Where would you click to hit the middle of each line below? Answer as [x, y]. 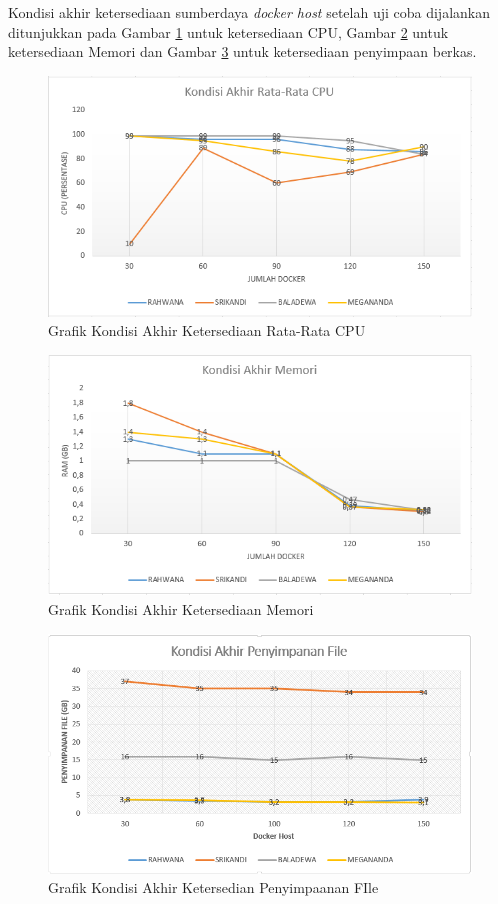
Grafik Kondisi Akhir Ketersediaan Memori [181, 609]
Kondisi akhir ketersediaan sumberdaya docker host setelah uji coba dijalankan [249, 12]
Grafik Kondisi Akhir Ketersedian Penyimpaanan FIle [213, 887]
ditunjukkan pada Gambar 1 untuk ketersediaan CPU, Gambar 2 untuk [228, 31]
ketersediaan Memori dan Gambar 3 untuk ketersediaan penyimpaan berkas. [242, 51]
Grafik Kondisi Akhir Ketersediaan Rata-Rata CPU [207, 330]
